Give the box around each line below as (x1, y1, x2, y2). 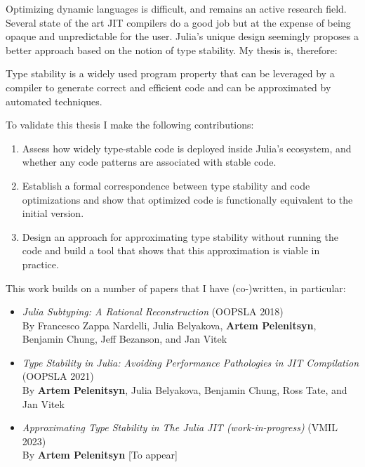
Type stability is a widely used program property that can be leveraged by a (6, 66, 335, 81)
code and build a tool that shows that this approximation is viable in (22, 243, 320, 258)
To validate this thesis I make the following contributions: (6, 117, 254, 132)
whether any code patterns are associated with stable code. (22, 154, 277, 169)
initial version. (22, 206, 84, 221)
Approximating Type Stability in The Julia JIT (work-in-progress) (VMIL (22, 420, 338, 435)
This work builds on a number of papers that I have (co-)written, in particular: (6, 280, 346, 295)
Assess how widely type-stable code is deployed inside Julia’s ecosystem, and (22, 140, 352, 155)
